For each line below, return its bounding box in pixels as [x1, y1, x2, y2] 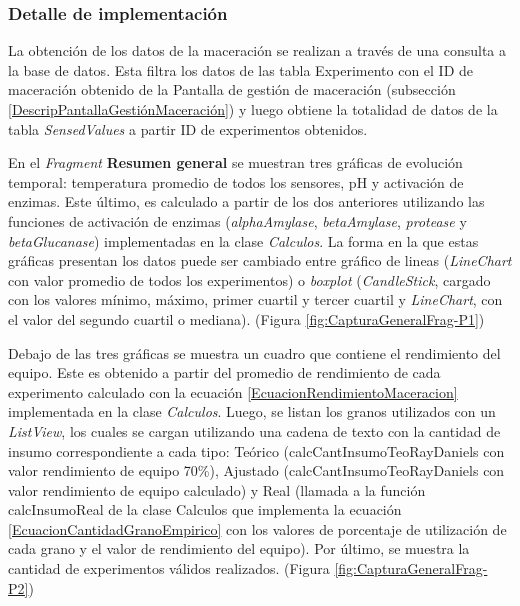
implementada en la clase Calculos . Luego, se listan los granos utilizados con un [8, 401, 496, 422]
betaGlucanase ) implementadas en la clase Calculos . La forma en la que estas [8, 230, 479, 251]
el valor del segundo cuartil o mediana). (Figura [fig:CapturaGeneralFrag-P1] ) [8, 308, 485, 329]
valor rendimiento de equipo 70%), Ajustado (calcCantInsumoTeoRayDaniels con [8, 460, 505, 481]
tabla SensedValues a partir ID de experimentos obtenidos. [8, 118, 368, 139]
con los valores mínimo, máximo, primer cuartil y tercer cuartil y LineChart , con [8, 289, 503, 310]
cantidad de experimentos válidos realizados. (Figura [8, 558, 330, 579]
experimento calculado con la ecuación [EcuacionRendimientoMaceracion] [8, 381, 458, 402]
